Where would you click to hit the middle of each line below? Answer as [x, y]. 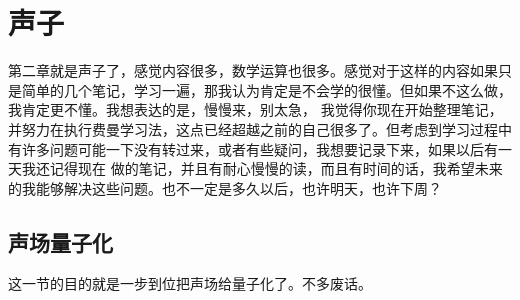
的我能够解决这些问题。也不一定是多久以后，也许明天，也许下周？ [225, 187]
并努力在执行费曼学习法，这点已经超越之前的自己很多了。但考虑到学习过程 [253, 128]
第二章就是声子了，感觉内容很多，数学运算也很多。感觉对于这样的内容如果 [253, 70]
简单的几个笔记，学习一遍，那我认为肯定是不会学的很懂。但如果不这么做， [266, 89]
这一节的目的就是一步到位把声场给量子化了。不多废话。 [190, 283]
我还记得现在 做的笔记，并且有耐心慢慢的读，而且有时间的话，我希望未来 [262, 168]
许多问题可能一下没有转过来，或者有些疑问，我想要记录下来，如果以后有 [259, 148]
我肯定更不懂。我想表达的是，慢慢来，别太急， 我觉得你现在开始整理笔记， [255, 109]
